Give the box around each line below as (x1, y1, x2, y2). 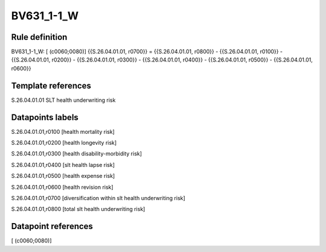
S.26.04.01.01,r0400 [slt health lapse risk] (11, 161, 115, 168)
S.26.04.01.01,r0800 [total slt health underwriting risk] (11, 206, 145, 213)
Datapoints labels (11, 112, 78, 122)
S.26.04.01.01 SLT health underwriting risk (11, 96, 116, 104)
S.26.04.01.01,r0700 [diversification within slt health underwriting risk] (11, 195, 185, 201)
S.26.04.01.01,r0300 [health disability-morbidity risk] (11, 150, 142, 157)
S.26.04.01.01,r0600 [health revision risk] (11, 183, 114, 191)
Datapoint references (11, 221, 94, 232)
